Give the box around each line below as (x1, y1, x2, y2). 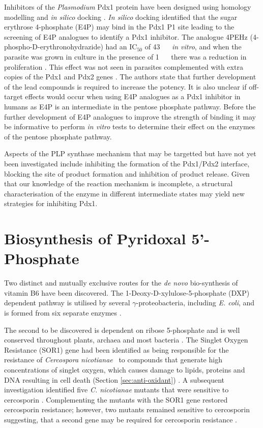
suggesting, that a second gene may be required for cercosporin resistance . (4, 414, 238, 424)
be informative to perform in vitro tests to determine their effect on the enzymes (4, 121, 255, 132)
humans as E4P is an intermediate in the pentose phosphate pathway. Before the (4, 101, 256, 111)
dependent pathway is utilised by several (4, 297, 130, 308)
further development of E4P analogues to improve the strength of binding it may (4, 111, 256, 122)
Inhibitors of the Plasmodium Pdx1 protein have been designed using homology (4, 2, 251, 12)
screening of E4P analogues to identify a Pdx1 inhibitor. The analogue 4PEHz (4, 31, 248, 42)
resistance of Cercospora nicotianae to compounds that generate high (4, 354, 222, 365)
